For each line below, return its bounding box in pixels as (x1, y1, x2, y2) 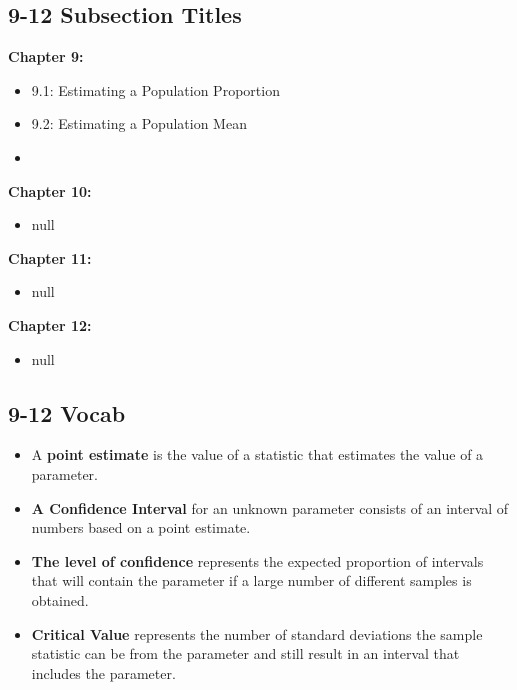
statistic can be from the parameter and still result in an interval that (31, 643, 460, 664)
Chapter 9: (8, 46, 84, 67)
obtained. (31, 589, 89, 610)
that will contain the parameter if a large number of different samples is (31, 570, 472, 591)
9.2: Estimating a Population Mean (31, 113, 247, 134)
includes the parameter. (31, 662, 176, 683)
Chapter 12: (8, 314, 92, 335)
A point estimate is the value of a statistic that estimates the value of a (31, 444, 484, 465)
